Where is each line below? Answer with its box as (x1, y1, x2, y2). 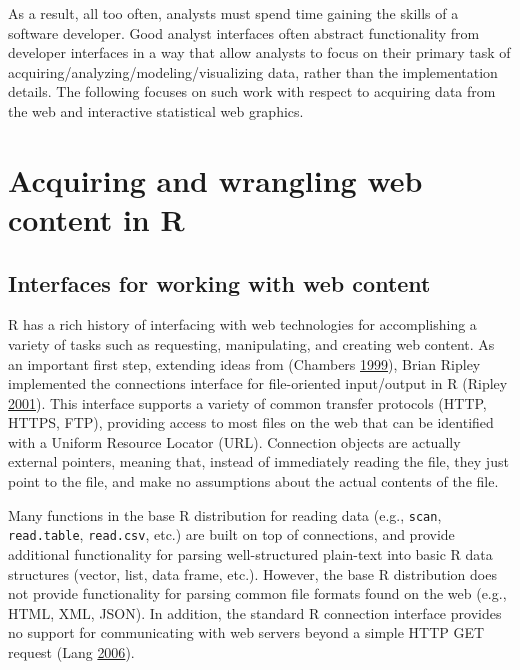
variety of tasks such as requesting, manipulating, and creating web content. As (8, 333, 495, 354)
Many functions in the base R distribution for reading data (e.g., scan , (8, 504, 442, 525)
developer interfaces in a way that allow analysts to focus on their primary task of (8, 42, 511, 63)
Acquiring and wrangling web (8, 159, 423, 200)
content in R (8, 198, 185, 239)
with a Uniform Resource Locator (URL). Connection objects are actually (8, 431, 461, 452)
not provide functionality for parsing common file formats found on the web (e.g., (8, 583, 507, 604)
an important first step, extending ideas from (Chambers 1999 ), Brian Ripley (8, 353, 481, 374)
